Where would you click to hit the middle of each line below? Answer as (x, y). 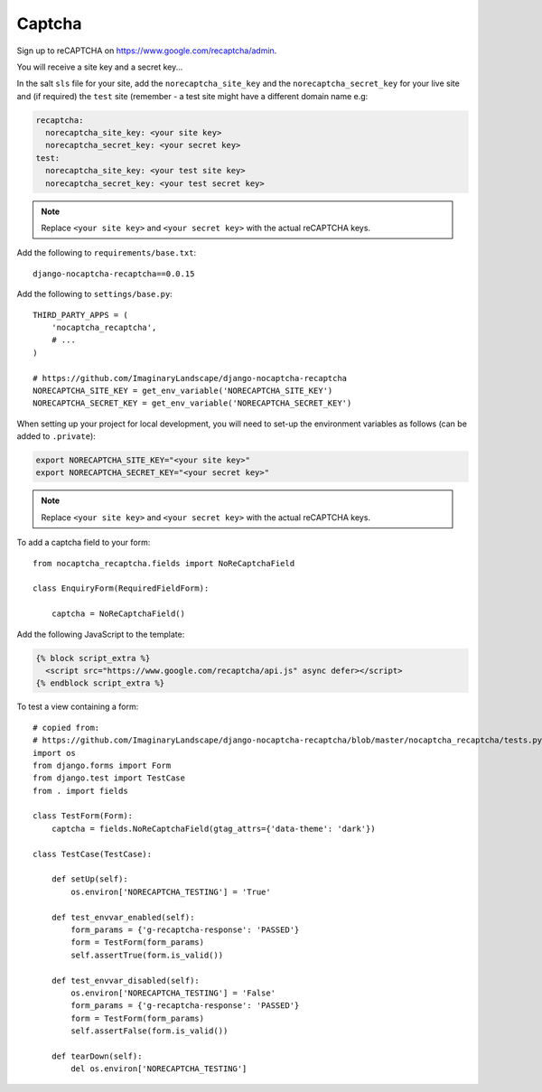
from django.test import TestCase (109, 778)
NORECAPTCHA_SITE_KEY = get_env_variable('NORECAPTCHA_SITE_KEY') (183, 390)
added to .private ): (56, 436)
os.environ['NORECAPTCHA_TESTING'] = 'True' (171, 891)
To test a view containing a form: (78, 707)
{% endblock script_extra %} (100, 683)
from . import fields (80, 791)
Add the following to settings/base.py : (95, 294)
